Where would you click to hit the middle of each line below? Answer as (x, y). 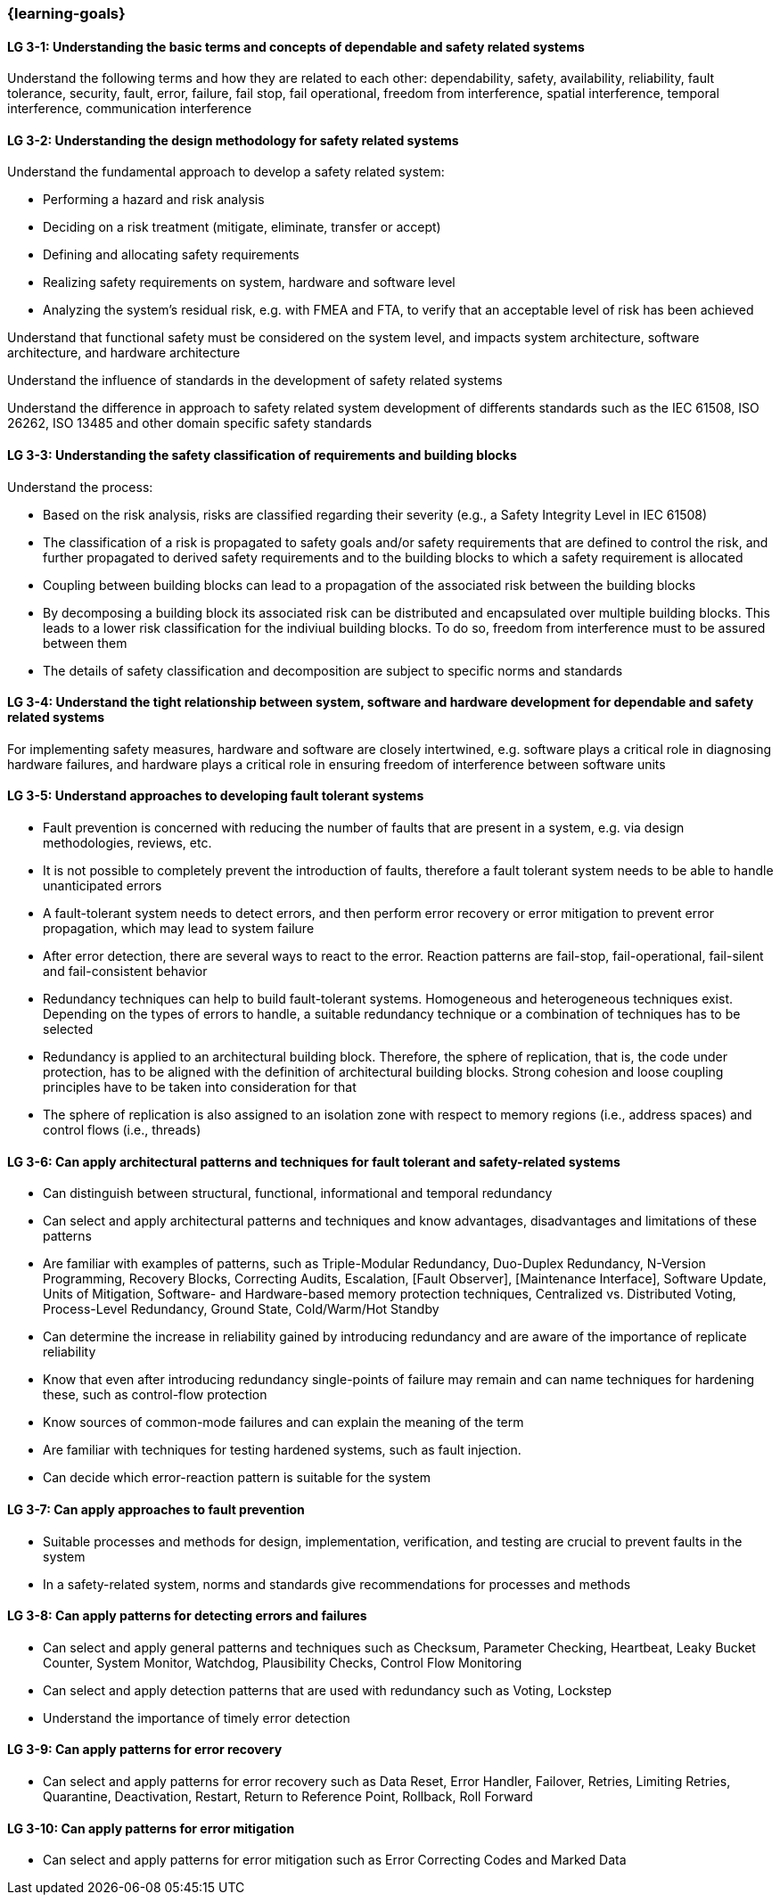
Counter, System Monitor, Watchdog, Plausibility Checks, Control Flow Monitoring (283, 1662)
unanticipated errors (103, 886)
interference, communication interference (130, 109)
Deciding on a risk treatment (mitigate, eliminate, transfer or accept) (242, 227)
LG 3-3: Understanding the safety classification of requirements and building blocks (262, 455)
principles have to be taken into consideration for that (200, 1087)
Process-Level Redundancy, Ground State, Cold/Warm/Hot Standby (241, 1309)
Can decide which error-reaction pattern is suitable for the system (237, 1478)
